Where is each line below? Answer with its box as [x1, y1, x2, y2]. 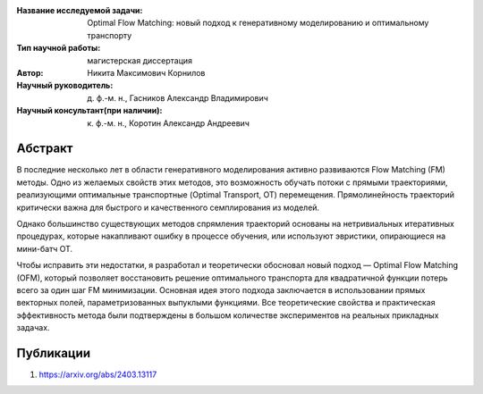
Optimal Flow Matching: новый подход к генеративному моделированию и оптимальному [87, 18, 429, 29]
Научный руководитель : [16, 80, 114, 91]
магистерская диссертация [87, 54, 192, 66]
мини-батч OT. [16, 243, 73, 254]
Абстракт [16, 141, 73, 156]
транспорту [87, 29, 132, 40]
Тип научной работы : [16, 43, 101, 54]
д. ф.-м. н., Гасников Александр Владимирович [87, 92, 268, 103]
